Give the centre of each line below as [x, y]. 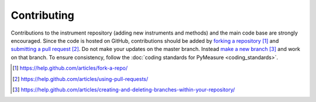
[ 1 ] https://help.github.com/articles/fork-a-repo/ [70, 68]
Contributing [42, 15]
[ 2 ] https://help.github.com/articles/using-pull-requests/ [80, 79]
